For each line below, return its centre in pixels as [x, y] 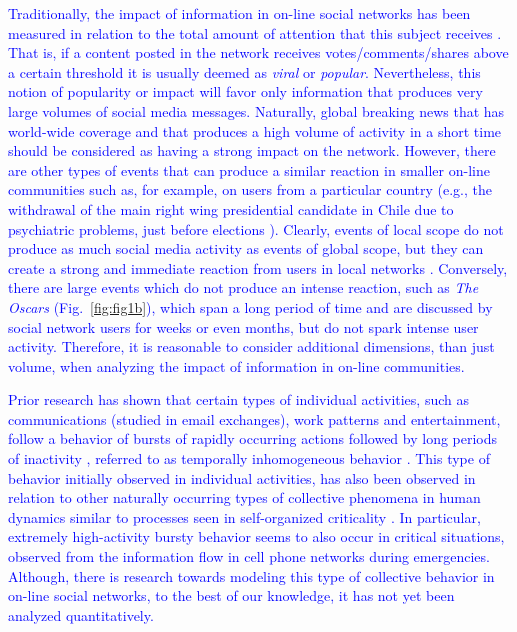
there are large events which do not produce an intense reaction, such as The [243, 287]
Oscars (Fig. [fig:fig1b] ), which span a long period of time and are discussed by [250, 306]
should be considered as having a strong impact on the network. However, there [252, 150]
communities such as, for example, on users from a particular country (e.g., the [250, 189]
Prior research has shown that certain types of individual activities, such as [238, 399]
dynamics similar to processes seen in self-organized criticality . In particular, [244, 516]
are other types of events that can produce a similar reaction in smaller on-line [249, 169]
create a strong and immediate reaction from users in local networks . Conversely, [258, 267]
